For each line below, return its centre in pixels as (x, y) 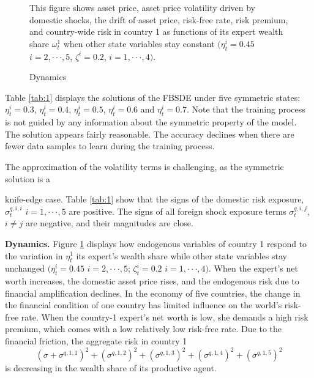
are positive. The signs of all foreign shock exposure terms (178, 211)
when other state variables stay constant (139, 43)
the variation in (34, 255)
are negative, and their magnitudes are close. (109, 223)
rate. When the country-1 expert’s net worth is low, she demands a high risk (165, 317)
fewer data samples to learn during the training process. (110, 146)
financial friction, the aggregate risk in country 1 (96, 341)
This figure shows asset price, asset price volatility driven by (142, 7)
